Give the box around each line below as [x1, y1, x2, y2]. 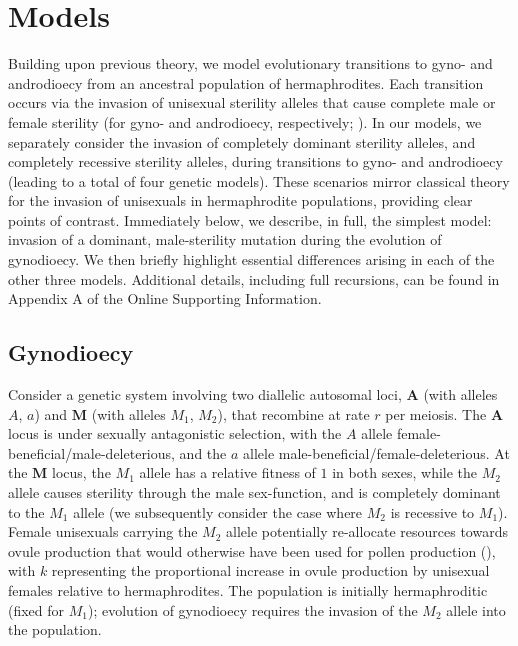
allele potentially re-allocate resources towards [226, 521, 508, 542]
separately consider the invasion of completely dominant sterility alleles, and [8, 131, 476, 152]
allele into [446, 599, 506, 620]
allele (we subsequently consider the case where [73, 501, 363, 522]
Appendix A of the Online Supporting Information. [8, 288, 322, 309]
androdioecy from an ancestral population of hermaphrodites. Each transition [8, 72, 484, 93]
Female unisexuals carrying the [8, 521, 198, 542]
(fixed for [8, 599, 65, 620]
